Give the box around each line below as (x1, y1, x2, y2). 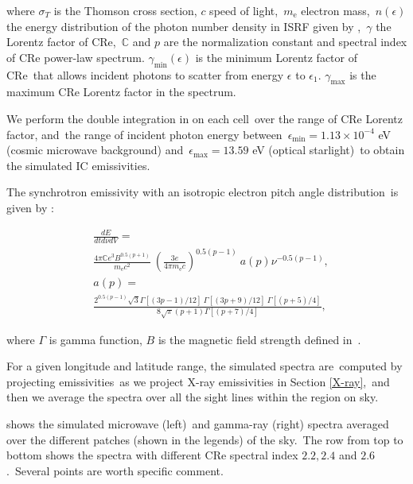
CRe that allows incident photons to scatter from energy (6, 66, 284, 83)
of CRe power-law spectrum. (6, 48, 145, 65)
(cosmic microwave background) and (6, 141, 184, 158)
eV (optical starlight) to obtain (252, 141, 405, 158)
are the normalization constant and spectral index (163, 33, 407, 50)
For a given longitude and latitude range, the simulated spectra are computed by (6, 358, 403, 374)
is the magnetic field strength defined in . (158, 331, 361, 347)
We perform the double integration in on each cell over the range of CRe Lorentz (6, 110, 403, 126)
